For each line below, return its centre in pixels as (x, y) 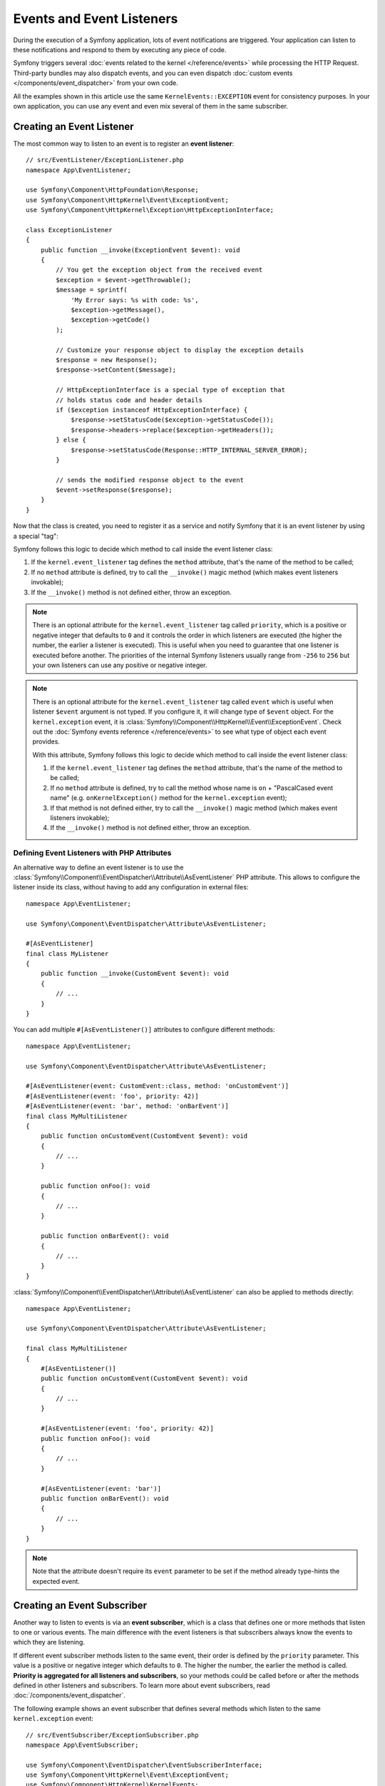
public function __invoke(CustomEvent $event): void (135, 974)
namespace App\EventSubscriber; (82, 1745)
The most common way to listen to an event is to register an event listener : (124, 144)
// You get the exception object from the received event (159, 270)
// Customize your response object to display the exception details (180, 350)
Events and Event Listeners (96, 19)
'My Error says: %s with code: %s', (135, 300)
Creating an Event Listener (74, 126)
